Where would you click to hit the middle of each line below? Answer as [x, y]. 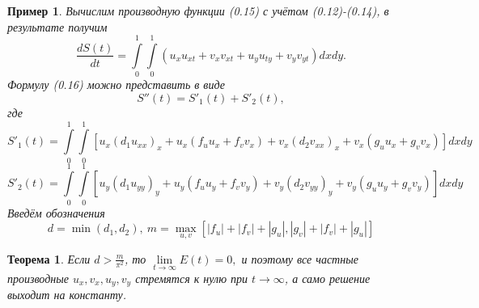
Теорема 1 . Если [49, 258]
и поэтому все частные [300, 258]
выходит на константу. [67, 295]
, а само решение [327, 278]
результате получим [57, 26]
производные [38, 278]
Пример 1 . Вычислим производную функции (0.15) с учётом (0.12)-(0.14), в [198, 11]
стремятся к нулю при [192, 278]
